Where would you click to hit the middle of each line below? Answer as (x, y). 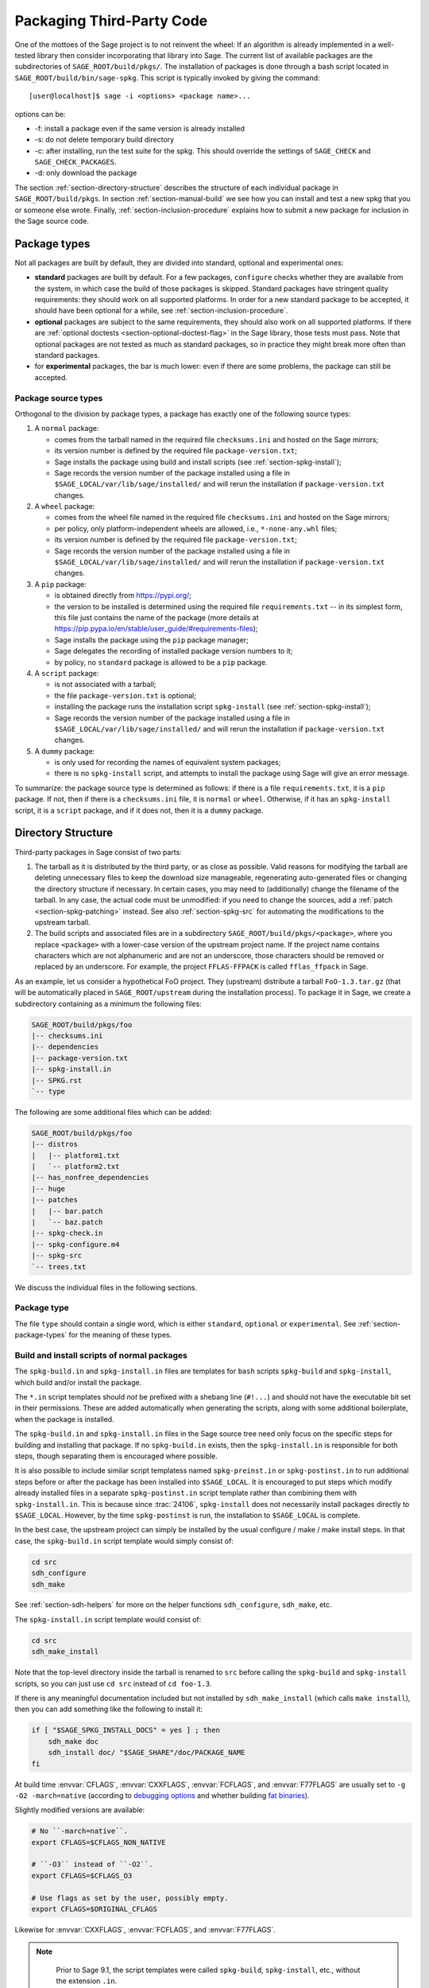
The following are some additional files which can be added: (113, 1112)
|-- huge (48, 1188)
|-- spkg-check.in (67, 1233)
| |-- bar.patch (67, 1211)
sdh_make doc (73, 1741)
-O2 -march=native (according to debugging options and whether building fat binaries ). (162, 1795)
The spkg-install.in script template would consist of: (108, 1619)
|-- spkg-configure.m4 (75, 1244)
